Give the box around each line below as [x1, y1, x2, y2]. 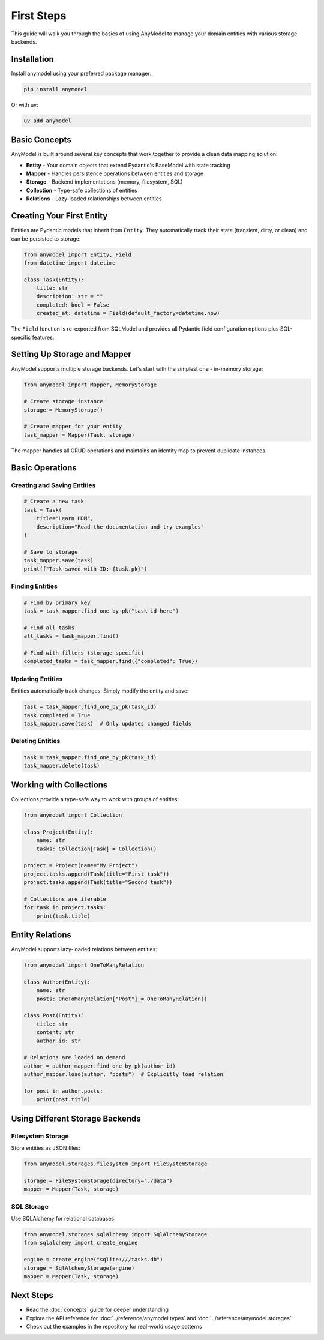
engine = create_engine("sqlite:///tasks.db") [23, 1256, 163, 1263]
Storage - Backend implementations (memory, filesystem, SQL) [26, 178, 183, 185]
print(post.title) [36, 1096, 91, 1103]
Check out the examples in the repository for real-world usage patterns [26, 1323, 202, 1330]
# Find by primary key [23, 599, 91, 606]
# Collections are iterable [23, 895, 106, 903]
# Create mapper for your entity [23, 423, 122, 430]
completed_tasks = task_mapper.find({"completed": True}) [23, 658, 198, 665]
